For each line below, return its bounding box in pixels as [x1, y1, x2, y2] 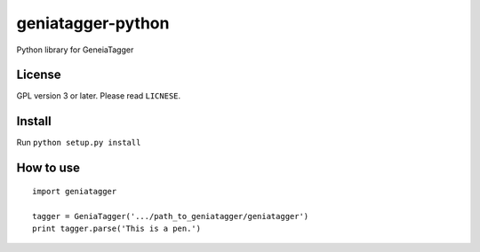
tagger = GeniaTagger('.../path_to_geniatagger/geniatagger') [32, 211, 309, 221]
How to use [16, 161, 80, 176]
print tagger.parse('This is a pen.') [32, 223, 202, 233]
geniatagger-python [16, 13, 170, 33]
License [16, 67, 61, 83]
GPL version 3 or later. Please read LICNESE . [16, 91, 181, 101]
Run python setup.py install [16, 138, 141, 148]
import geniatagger [32, 186, 117, 196]
